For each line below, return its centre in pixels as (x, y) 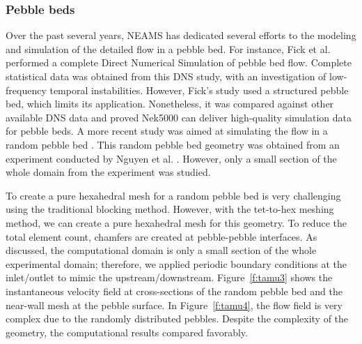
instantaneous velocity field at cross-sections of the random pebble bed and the (174, 291)
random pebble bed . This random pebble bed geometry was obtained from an (173, 144)
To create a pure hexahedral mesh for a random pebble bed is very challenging (173, 195)
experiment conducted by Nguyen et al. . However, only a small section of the (171, 158)
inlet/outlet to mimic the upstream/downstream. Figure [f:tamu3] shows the (169, 277)
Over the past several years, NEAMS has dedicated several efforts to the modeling (181, 35)
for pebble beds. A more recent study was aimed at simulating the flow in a (167, 131)
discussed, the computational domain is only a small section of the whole (161, 250)
